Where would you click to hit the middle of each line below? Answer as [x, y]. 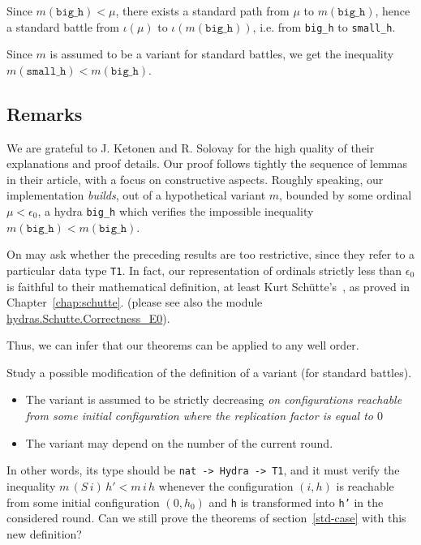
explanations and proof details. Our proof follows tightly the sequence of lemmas [207, 163]
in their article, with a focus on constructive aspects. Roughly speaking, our [195, 179]
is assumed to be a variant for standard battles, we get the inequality [222, 54]
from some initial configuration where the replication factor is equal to [199, 416]
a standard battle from [63, 26]
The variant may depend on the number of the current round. [179, 442]
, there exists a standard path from [202, 11]
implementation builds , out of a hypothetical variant [136, 195]
